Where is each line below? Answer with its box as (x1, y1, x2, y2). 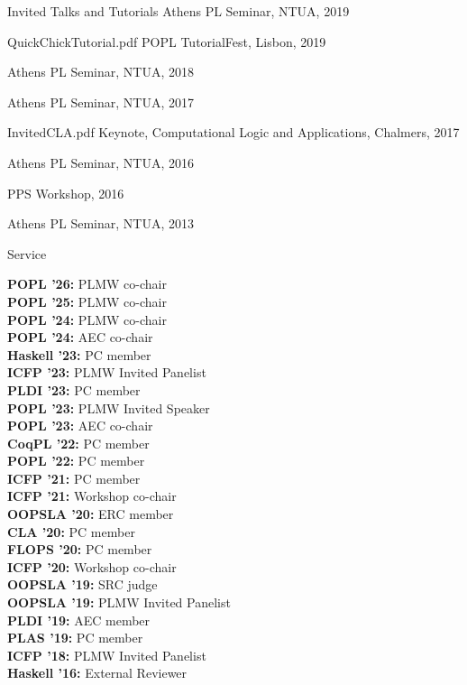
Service (7, 244, 47, 263)
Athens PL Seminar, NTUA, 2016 (7, 153, 195, 171)
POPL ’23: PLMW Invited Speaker (7, 398, 210, 417)
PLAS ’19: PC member (7, 628, 143, 647)
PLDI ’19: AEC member (7, 610, 151, 629)
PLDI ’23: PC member (7, 380, 141, 399)
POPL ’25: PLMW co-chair (7, 292, 167, 310)
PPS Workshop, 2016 (7, 183, 124, 202)
